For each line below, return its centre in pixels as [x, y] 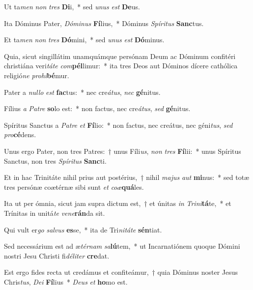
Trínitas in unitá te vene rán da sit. [55, 213]
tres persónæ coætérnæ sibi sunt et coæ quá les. [74, 187]
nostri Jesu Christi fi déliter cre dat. [57, 255]
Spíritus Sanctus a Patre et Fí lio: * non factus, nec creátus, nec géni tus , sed [118, 125]
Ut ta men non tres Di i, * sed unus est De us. [72, 6]
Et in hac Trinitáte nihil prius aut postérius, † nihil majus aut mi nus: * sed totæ [127, 177]
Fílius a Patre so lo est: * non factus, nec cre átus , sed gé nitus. [97, 108]
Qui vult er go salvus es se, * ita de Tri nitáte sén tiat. [83, 229]
